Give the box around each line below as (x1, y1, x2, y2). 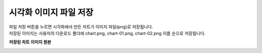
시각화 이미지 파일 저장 (9, 7, 94, 18)
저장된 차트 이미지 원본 (9, 39, 51, 45)
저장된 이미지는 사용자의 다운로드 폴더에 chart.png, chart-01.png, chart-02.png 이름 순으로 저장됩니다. (9, 30, 206, 36)
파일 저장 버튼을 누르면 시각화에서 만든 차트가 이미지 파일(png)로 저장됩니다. (9, 24, 153, 30)
